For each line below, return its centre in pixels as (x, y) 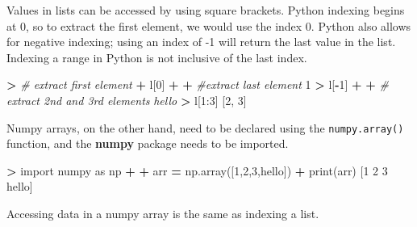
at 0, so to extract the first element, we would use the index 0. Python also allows (209, 25)
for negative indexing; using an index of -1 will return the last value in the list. (201, 42)
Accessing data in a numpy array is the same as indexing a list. (163, 213)
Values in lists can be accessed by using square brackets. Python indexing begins (206, 10)
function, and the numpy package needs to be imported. (148, 143)
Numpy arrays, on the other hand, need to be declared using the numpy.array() (205, 127)
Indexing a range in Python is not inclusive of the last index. (157, 57)
